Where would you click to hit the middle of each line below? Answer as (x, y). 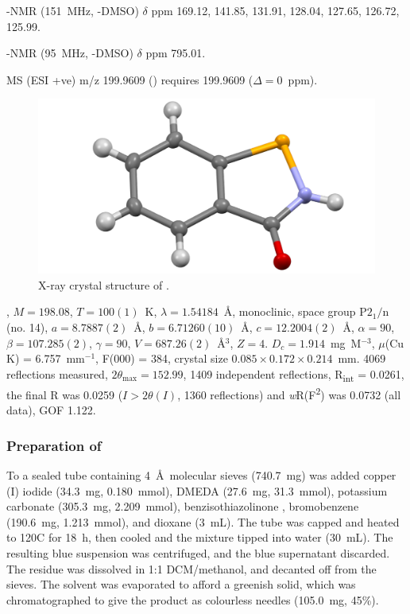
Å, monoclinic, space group (290, 311)
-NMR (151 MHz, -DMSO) (73, 10)
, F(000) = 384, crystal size (162, 358)
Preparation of (54, 445)
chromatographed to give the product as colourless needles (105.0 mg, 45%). (193, 599)
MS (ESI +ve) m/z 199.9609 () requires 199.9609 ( (130, 79)
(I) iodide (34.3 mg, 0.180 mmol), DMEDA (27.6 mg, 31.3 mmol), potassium (197, 490)
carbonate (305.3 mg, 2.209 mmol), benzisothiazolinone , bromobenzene (183, 506)
